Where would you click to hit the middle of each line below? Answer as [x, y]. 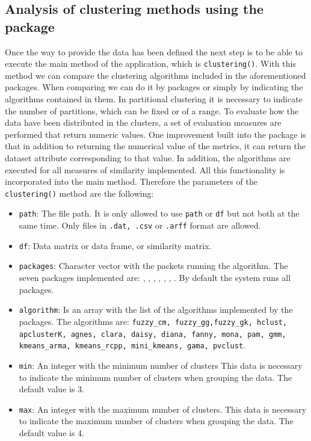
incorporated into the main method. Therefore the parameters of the [131, 181]
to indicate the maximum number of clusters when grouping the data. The [156, 421]
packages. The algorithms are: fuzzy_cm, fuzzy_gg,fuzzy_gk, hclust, [153, 321]
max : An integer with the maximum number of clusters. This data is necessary [163, 409]
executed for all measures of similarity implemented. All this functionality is [145, 169]
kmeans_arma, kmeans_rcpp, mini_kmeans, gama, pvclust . [132, 345]
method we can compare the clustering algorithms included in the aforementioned [155, 75]
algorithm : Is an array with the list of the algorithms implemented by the [156, 310]
